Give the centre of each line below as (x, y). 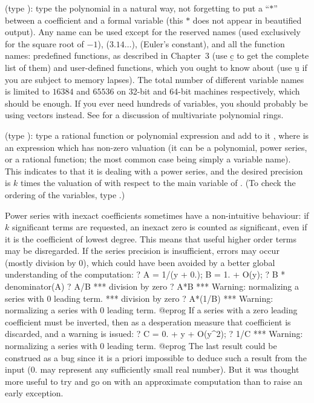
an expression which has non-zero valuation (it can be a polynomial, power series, (156, 147)
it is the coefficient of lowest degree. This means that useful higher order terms (151, 238)
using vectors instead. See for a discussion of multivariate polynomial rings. (144, 115)
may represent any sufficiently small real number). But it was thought (170, 369)
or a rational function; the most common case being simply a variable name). (148, 159)
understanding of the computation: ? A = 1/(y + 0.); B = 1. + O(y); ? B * (145, 274)
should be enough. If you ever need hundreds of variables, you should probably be (156, 103)
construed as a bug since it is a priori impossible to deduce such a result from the (156, 357)
